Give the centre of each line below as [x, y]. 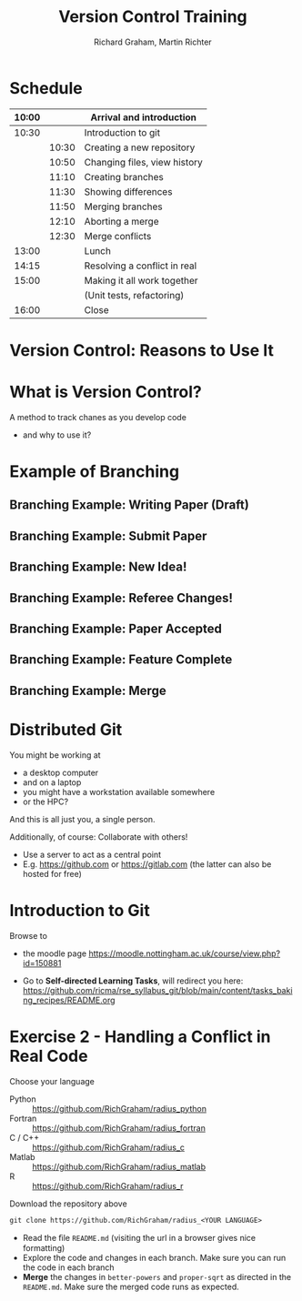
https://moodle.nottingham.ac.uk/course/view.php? [185, 953]
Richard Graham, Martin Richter [153, 42]
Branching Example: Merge [88, 690]
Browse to [29, 935]
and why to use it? [57, 435]
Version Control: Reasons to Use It [142, 350]
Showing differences [128, 191]
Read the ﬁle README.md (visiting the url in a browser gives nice [139, 1237]
